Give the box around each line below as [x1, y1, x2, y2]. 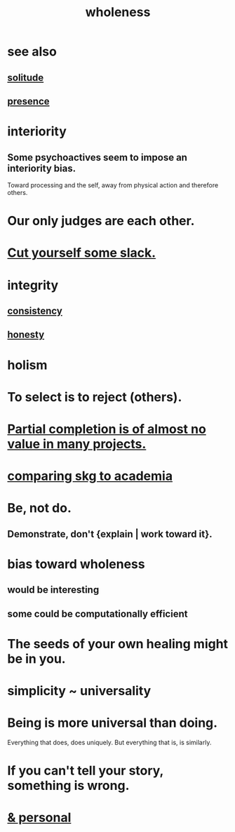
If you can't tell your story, [7, 763, 163, 779]
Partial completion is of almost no [7, 421, 207, 437]
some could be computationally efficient [7, 608, 188, 619]
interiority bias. [7, 162, 76, 174]
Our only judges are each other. [7, 213, 195, 229]
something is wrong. [7, 778, 130, 793]
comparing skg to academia [7, 468, 173, 484]
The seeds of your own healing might [7, 636, 229, 652]
